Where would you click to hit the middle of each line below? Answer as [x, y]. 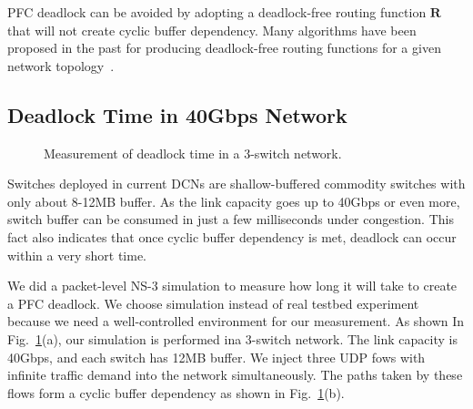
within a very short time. [77, 255]
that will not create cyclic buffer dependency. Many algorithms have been [212, 30]
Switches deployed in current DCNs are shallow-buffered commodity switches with [236, 184]
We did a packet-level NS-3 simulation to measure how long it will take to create [232, 286]
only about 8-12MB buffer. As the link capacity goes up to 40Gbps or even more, [234, 201]
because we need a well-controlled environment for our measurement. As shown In [236, 321]
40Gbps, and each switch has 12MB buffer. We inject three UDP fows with [216, 357]
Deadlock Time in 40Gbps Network [177, 114]
